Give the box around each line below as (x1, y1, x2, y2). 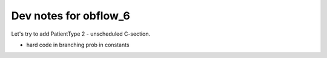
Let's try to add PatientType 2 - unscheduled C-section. (11, 30, 151, 37)
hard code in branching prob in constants (26, 41, 130, 48)
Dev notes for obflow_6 (11, 9, 130, 22)
